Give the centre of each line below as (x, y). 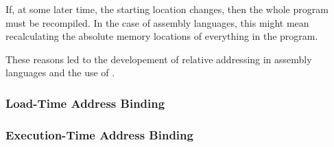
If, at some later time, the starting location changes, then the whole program (167, 9)
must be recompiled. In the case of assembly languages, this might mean (157, 22)
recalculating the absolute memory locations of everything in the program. (162, 36)
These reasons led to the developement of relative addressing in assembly (159, 59)
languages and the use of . (60, 72)
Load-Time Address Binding (85, 103)
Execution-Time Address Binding (99, 134)
